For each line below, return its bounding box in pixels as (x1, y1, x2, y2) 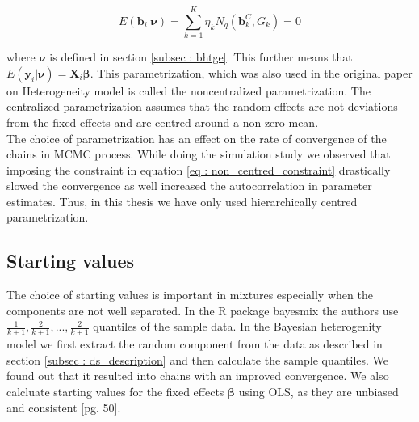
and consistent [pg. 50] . (6, 399, 121, 416)
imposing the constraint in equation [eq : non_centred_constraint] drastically (6, 161, 391, 178)
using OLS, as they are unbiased (238, 383, 399, 400)
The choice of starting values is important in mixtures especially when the (6, 286, 373, 303)
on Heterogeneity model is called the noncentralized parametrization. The (6, 82, 371, 99)
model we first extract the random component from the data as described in (6, 335, 383, 352)
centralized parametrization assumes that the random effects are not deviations (6, 98, 398, 115)
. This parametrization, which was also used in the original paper (90, 64, 413, 81)
